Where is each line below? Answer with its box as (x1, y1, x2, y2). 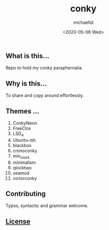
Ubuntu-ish (12, 137, 36, 143)
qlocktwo (12, 164, 32, 170)
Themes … (5, 107, 40, 115)
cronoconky (12, 148, 37, 153)
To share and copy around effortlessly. (5, 92, 84, 98)
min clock (12, 153, 30, 160)
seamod (12, 170, 30, 176)
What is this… (5, 52, 50, 60)
